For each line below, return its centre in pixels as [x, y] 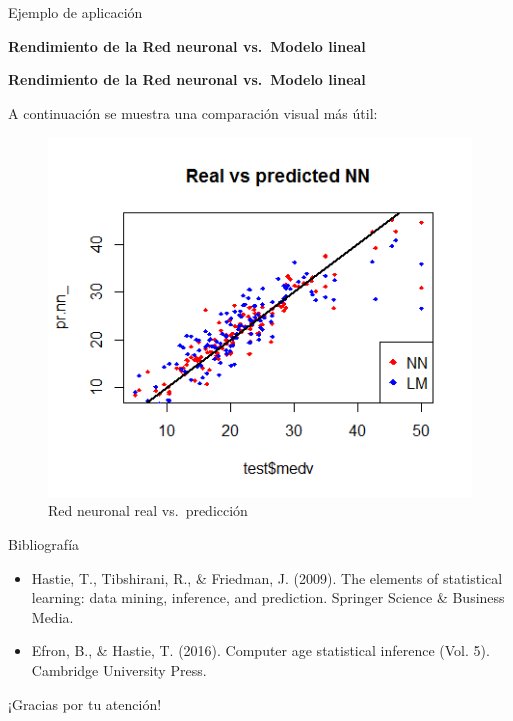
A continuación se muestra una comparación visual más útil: [193, 112]
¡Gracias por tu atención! [85, 703]
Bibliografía [44, 543]
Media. [52, 616]
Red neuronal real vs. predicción [148, 510]
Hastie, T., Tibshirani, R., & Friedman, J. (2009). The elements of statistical [267, 577]
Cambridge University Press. [119, 669]
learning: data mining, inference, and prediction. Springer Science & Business [268, 597]
